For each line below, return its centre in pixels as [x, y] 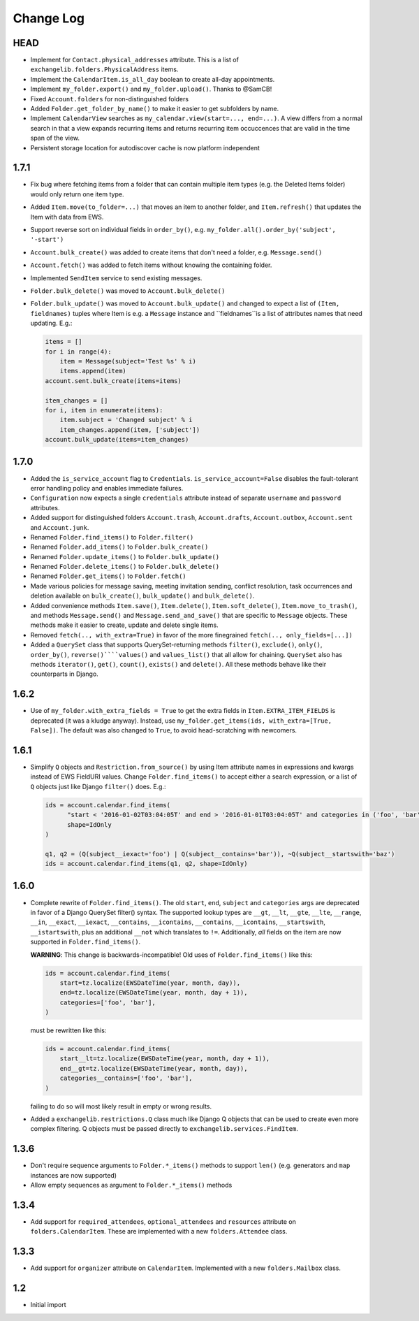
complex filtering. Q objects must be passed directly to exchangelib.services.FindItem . [164, 1129]
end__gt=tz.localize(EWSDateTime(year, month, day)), [154, 1068]
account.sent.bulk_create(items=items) [113, 381]
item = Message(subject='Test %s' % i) [128, 361]
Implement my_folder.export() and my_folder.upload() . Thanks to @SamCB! [151, 89]
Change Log [49, 18]
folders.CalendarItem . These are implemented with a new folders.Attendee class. [159, 1232]
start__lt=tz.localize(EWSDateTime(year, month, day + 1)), [165, 1059]
